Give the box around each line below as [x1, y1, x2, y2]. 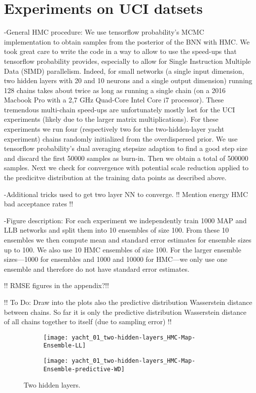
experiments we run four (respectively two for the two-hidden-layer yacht [4, 124, 224, 134]
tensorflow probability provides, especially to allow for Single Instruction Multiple [4, 55, 251, 66]
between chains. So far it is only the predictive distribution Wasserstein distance [4, 306, 247, 317]
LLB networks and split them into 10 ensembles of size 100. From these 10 [4, 225, 229, 235]
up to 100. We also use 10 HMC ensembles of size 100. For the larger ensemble [4, 244, 241, 254]
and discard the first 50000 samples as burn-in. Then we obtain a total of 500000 [4, 152, 249, 163]
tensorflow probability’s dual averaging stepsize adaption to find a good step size [4, 143, 248, 153]
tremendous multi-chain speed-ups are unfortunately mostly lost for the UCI [4, 104, 235, 114]
